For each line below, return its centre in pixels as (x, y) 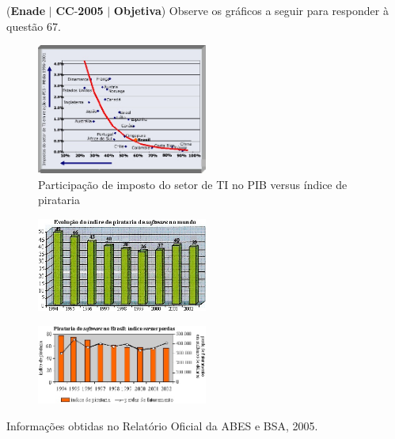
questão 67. (34, 26)
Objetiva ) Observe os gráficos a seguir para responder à (251, 10)
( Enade (26, 10)
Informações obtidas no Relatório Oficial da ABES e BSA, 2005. (162, 425)
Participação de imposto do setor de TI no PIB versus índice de (193, 184)
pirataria (59, 200)
